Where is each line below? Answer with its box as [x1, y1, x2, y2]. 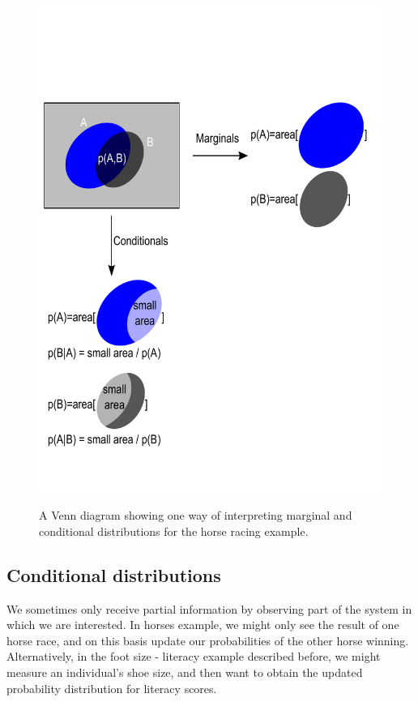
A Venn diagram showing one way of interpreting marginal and [39, 507, 352, 524]
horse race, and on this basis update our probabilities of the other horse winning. [6, 631, 409, 648]
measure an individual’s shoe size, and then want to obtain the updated [6, 664, 363, 681]
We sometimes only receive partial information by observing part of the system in [6, 600, 412, 617]
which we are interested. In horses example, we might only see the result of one [6, 616, 399, 633]
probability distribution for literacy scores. [6, 679, 217, 696]
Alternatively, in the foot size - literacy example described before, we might [6, 648, 381, 665]
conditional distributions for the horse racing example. [39, 522, 309, 539]
